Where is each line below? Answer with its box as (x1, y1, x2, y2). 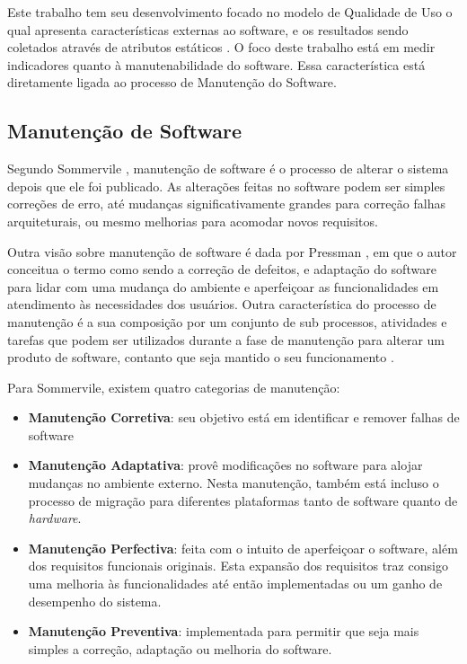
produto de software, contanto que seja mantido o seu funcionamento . (7, 348, 394, 367)
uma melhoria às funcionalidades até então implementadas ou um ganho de (28, 574, 443, 593)
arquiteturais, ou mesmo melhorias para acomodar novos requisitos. (7, 211, 378, 230)
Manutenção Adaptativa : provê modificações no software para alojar (28, 456, 423, 474)
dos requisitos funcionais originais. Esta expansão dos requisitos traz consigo (28, 556, 448, 575)
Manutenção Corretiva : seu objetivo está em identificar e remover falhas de (28, 408, 460, 427)
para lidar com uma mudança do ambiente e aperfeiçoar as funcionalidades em (7, 277, 439, 296)
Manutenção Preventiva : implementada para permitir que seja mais (28, 622, 419, 641)
